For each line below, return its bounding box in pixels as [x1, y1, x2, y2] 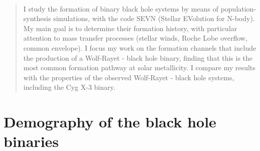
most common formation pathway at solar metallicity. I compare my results [23, 62, 255, 73]
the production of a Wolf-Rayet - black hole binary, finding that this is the [23, 52, 253, 63]
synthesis [23, 13, 51, 24]
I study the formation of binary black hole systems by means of [23, 3, 218, 14]
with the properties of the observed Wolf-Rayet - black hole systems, [23, 72, 234, 82]
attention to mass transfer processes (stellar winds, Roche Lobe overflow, [23, 33, 247, 43]
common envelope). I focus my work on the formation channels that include [23, 42, 256, 53]
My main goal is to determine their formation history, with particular [23, 23, 237, 33]
